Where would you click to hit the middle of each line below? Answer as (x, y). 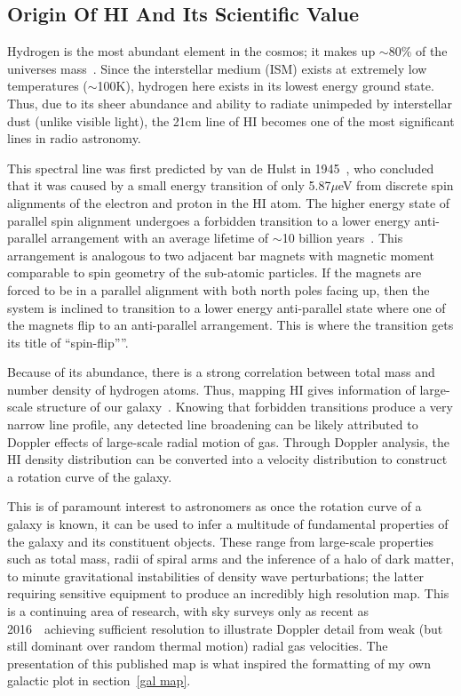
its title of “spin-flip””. (68, 342)
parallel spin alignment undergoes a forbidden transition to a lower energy (209, 220)
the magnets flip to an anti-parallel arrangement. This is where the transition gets (230, 325)
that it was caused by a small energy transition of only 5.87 (169, 185)
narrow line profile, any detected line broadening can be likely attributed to (213, 424)
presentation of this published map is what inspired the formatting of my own (219, 663)
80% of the (418, 51)
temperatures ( (48, 86)
